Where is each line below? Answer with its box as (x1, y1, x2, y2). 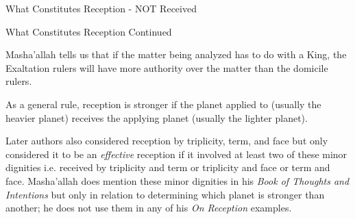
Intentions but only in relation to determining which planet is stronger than (5, 187, 325, 201)
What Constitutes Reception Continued (5, 24, 172, 38)
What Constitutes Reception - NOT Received (5, 1, 197, 15)
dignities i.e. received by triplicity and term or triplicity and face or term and (5, 160, 330, 175)
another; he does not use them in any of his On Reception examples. (5, 201, 292, 215)
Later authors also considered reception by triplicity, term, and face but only (5, 133, 328, 148)
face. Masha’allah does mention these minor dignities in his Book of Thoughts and (5, 173, 350, 188)
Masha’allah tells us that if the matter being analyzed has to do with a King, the (5, 47, 347, 62)
